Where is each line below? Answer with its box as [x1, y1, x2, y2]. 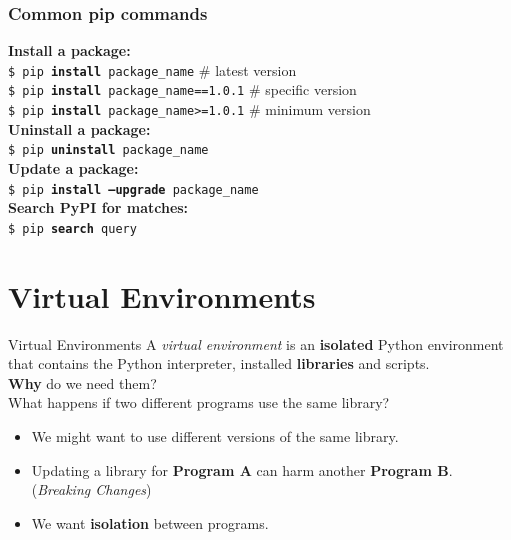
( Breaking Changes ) [31, 479, 152, 500]
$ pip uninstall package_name [8, 143, 209, 158]
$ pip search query [8, 221, 137, 236]
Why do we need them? [8, 372, 157, 393]
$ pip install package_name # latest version [8, 59, 297, 80]
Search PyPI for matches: [8, 197, 189, 218]
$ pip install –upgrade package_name [8, 182, 259, 197]
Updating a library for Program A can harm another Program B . [31, 459, 453, 480]
